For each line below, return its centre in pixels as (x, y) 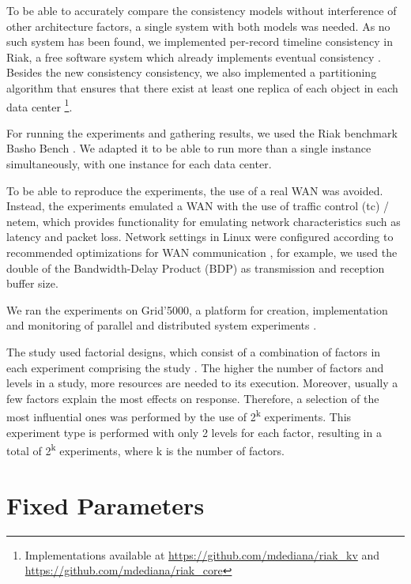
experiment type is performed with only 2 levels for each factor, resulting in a (194, 432)
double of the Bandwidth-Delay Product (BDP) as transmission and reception (196, 268)
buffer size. (32, 283)
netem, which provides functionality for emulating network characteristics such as (204, 221)
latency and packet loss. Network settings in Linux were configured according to (200, 237)
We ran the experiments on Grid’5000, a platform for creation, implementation (197, 309)
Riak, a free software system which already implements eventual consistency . (194, 57)
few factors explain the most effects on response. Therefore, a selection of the (193, 398)
